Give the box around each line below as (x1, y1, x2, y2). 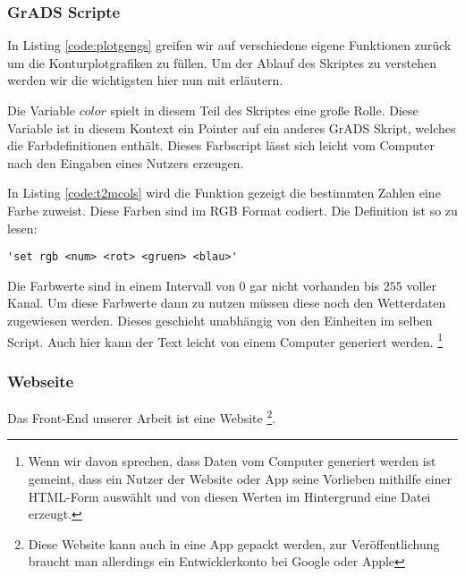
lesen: (7, 218, 38, 237)
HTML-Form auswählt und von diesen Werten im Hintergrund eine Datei (28, 487, 431, 505)
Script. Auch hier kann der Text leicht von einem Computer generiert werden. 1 (7, 329, 444, 351)
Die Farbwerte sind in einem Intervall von (7, 275, 235, 294)
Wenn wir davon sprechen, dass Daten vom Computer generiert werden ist (28, 452, 436, 470)
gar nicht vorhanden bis (249, 275, 380, 294)
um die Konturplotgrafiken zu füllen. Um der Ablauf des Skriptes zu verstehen (7, 53, 436, 72)
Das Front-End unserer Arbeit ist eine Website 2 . (7, 406, 276, 427)
